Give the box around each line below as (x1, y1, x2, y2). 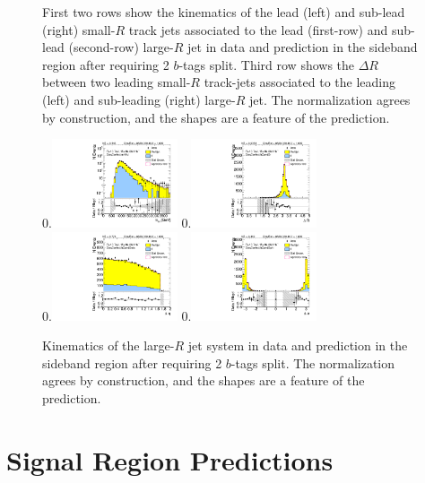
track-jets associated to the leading (204, 73, 395, 91)
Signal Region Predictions (6, 441, 334, 478)
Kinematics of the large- (42, 336, 175, 355)
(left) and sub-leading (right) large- (42, 90, 236, 108)
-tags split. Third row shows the (178, 55, 355, 73)
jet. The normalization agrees (248, 90, 411, 108)
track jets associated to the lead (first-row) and (128, 20, 388, 39)
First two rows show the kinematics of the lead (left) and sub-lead (42, 3, 405, 21)
